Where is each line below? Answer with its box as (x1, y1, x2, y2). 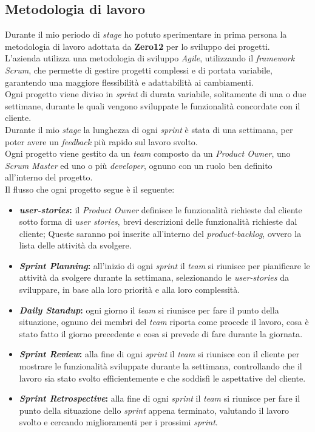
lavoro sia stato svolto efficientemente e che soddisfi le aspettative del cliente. (19, 371, 306, 384)
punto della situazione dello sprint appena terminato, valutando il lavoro (19, 403, 289, 416)
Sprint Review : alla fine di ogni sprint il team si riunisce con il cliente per (19, 348, 300, 360)
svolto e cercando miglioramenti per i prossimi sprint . (19, 416, 218, 428)
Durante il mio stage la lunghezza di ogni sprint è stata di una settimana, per (5, 123, 293, 135)
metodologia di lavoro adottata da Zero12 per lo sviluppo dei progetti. (5, 39, 270, 52)
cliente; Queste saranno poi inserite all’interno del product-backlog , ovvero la (19, 227, 302, 239)
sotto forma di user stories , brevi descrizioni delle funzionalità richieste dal (19, 215, 297, 228)
